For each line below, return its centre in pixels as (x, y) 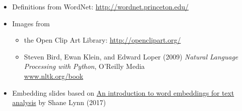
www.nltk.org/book (54, 76)
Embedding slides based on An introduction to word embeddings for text (123, 92)
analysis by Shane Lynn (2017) (59, 102)
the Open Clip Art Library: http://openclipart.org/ (102, 40)
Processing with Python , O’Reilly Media (84, 66)
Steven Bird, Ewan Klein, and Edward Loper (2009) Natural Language (131, 56)
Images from (31, 23)
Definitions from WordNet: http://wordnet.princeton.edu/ (100, 6)
